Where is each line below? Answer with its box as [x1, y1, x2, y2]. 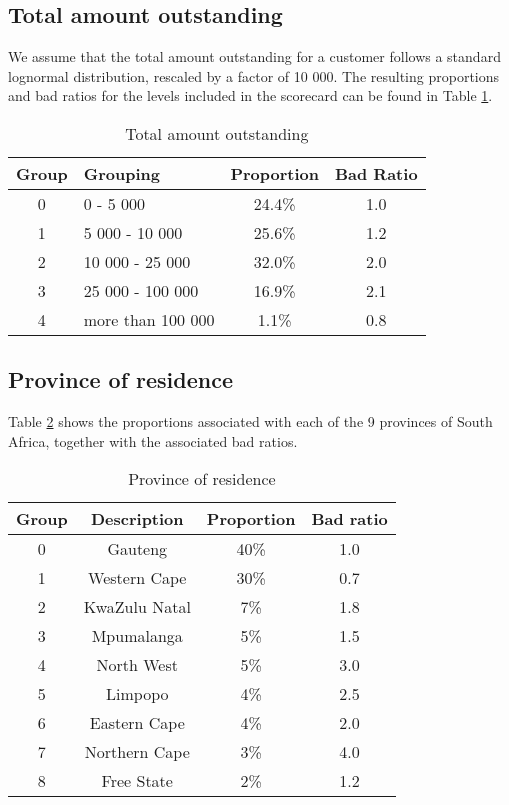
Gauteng [107, 537, 168, 561]
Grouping [83, 161, 160, 185]
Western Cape [88, 566, 187, 590]
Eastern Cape [89, 711, 185, 735]
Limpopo [106, 682, 169, 706]
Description [90, 507, 184, 531]
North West [96, 653, 178, 677]
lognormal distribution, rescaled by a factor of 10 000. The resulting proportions [8, 65, 500, 86]
